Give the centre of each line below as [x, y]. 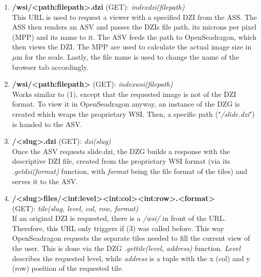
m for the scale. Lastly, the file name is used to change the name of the [128, 56]
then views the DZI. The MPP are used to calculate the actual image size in [132, 47]
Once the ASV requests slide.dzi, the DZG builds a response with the [121, 151]
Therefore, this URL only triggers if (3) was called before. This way [118, 228]
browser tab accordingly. [50, 67]
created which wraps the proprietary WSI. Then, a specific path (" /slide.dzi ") [133, 114]
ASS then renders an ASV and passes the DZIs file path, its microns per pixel [134, 27]
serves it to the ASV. [45, 181]
